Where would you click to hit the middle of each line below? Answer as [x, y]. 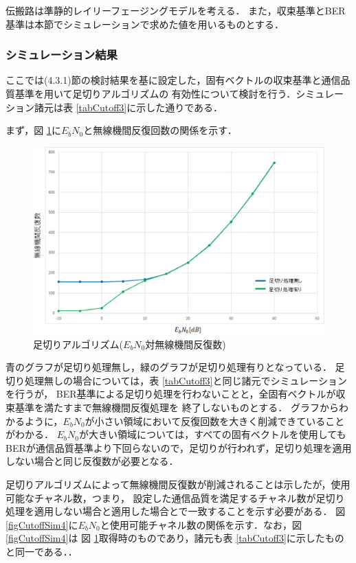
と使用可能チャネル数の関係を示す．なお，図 [201, 524]
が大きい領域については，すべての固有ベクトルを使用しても [212, 434]
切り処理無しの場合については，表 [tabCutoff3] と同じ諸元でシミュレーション [176, 380]
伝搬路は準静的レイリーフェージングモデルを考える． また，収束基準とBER [176, 10]
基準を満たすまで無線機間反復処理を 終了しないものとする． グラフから [177, 407]
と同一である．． [42, 551]
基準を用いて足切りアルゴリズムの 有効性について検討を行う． [155, 93]
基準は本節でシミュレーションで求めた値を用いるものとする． [145, 24]
